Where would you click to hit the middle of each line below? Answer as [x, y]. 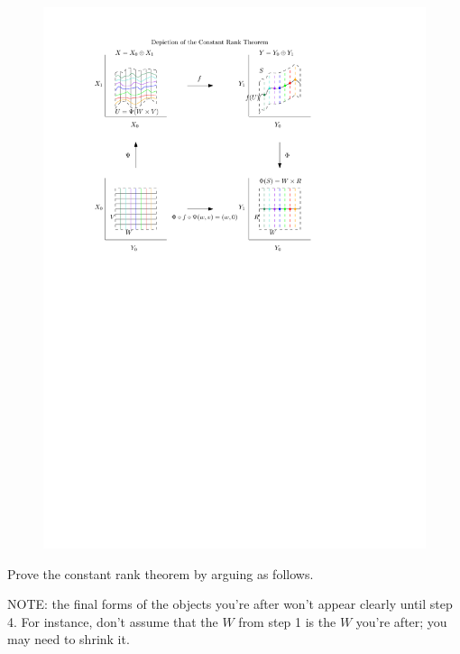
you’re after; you [401, 621]
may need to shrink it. [69, 639]
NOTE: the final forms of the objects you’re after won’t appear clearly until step [230, 604]
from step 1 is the [287, 621]
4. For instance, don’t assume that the [113, 621]
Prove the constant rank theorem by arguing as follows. [161, 573]
